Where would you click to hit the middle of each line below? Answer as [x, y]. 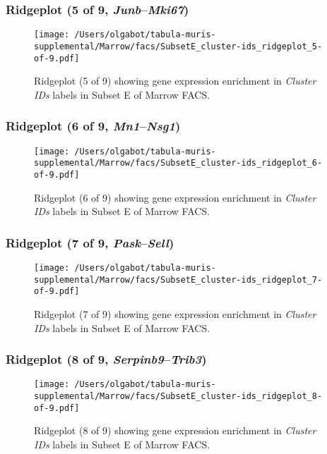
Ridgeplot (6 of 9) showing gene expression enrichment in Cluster [175, 197]
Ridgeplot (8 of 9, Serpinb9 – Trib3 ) [106, 359]
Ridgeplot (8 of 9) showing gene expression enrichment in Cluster [175, 430]
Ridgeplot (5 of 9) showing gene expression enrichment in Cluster [175, 81]
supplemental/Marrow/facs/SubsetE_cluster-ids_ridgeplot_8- [178, 396]
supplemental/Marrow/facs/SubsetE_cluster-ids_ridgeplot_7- [178, 280]
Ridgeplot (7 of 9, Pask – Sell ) [90, 242]
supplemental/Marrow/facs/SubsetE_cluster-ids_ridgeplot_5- [178, 46]
